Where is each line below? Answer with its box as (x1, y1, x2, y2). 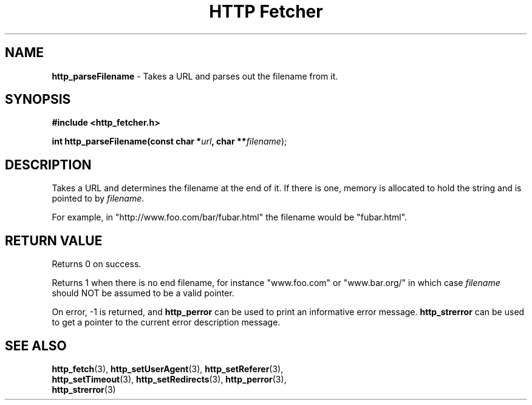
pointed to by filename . (52, 193, 145, 204)
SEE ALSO (5, 338, 67, 353)
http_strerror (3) (52, 384, 116, 395)
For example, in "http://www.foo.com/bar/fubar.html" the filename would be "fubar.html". (52, 212, 408, 223)
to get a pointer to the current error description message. (52, 317, 281, 328)
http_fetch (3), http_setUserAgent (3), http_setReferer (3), (52, 363, 284, 374)
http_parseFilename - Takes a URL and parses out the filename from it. (52, 70, 338, 81)
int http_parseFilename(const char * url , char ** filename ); (52, 136, 287, 147)
